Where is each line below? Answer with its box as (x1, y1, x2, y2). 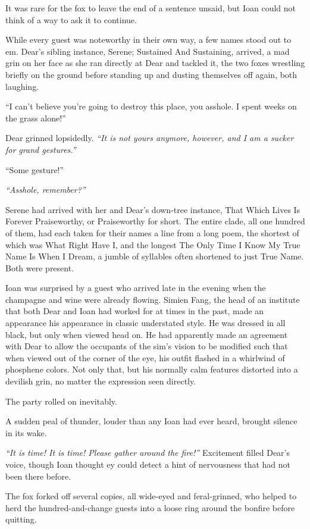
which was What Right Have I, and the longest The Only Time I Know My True (5, 238, 300, 251)
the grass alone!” (5, 111, 66, 124)
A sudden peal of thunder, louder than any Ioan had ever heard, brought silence (5, 415, 298, 427)
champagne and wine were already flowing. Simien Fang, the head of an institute (5, 293, 300, 305)
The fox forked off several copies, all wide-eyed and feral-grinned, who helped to (5, 490, 297, 502)
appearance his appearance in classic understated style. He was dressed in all (5, 317, 286, 329)
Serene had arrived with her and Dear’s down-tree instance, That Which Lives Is (5, 203, 300, 215)
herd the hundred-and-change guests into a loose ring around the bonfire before (5, 501, 295, 514)
